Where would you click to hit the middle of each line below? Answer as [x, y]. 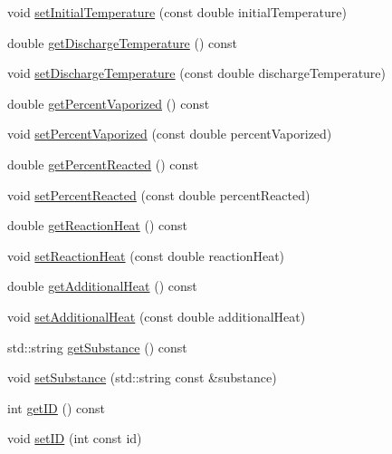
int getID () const [57, 407]
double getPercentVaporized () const [109, 103]
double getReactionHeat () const [97, 225]
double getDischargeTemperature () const [123, 42]
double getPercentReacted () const [103, 164]
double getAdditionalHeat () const [102, 286]
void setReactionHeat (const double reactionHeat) [146, 255]
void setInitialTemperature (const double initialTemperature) [177, 12]
